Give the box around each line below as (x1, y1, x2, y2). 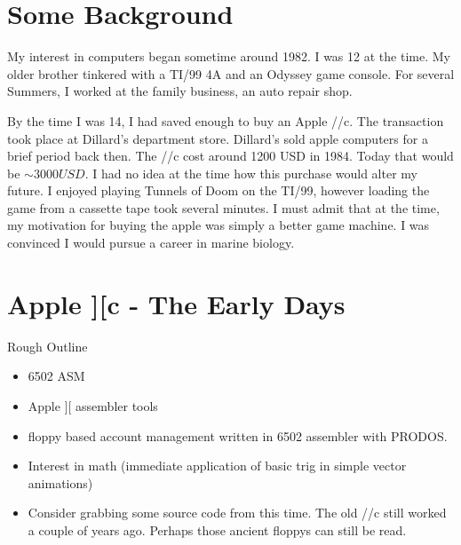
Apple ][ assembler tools (28, 396, 158, 415)
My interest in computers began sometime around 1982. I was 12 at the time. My (7, 47, 450, 66)
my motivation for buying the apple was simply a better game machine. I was (7, 216, 430, 234)
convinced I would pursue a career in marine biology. (7, 233, 295, 252)
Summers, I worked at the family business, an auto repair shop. (7, 82, 353, 100)
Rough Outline (7, 336, 88, 355)
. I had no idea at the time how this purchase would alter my (84, 163, 417, 182)
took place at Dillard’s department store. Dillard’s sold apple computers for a (7, 129, 428, 147)
